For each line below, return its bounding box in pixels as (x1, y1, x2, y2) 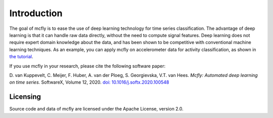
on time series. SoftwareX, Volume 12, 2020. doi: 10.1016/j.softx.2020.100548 (9, 79, 169, 86)
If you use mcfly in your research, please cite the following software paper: (9, 63, 166, 69)
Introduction (9, 8, 63, 19)
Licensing (9, 93, 41, 101)
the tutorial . (9, 54, 33, 60)
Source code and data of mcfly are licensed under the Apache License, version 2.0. (9, 106, 184, 112)
